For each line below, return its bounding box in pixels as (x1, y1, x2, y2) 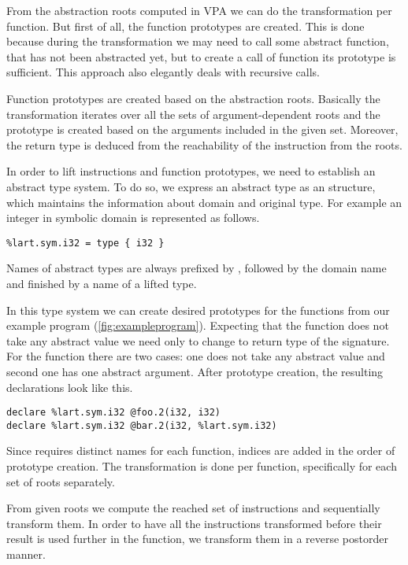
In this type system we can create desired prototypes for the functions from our (6, 301, 390, 318)
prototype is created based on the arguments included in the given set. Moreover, (6, 121, 399, 138)
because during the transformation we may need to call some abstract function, (6, 33, 389, 50)
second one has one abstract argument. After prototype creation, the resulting (6, 363, 384, 379)
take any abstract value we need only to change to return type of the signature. (6, 332, 390, 349)
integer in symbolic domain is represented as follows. (6, 209, 260, 226)
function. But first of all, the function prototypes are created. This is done (6, 17, 365, 34)
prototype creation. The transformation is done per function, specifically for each (6, 458, 397, 475)
